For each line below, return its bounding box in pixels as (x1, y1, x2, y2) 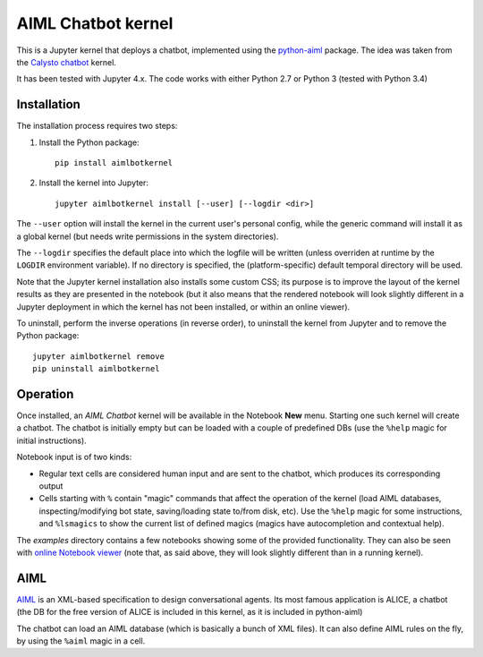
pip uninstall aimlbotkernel (32, 363, 160, 374)
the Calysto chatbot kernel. (16, 56, 116, 67)
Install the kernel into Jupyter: (38, 177, 149, 188)
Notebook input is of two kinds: (16, 452, 132, 463)
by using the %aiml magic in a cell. (16, 636, 146, 646)
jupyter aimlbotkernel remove (32, 351, 165, 362)
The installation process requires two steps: (16, 121, 178, 132)
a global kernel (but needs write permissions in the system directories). (16, 231, 279, 242)
